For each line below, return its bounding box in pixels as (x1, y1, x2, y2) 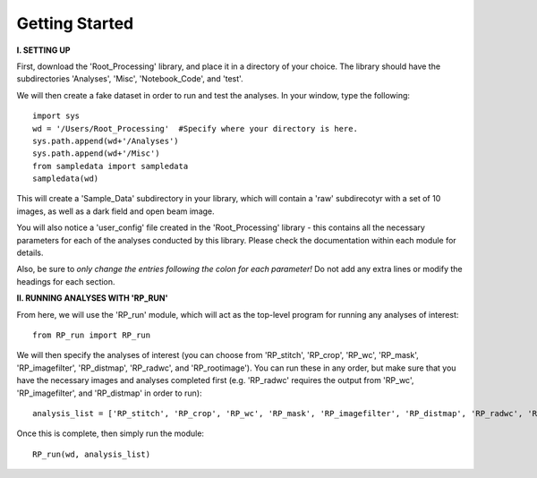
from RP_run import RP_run (32, 329, 151, 340)
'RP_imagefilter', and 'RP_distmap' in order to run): (16, 388, 202, 398)
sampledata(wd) (32, 174, 99, 184)
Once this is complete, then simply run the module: (16, 428, 205, 439)
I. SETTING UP (16, 45, 71, 55)
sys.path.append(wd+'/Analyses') (32, 135, 179, 146)
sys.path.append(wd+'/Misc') (32, 149, 160, 158)
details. (16, 247, 44, 259)
